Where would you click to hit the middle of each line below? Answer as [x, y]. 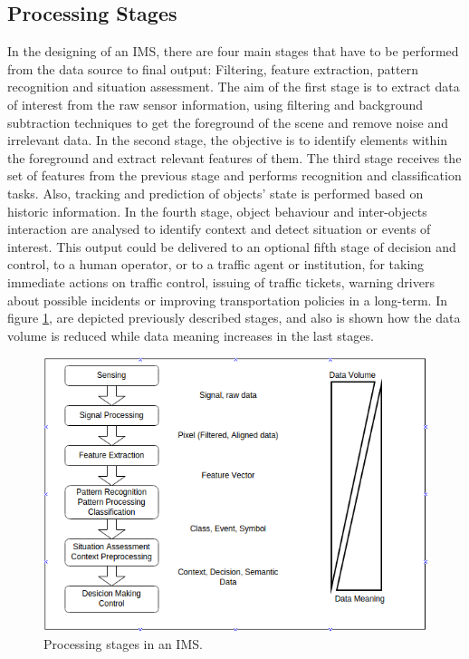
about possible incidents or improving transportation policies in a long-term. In [227, 300]
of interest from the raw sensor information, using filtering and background [215, 104]
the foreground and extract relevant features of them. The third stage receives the [234, 157]
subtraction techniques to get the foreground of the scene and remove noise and [228, 122]
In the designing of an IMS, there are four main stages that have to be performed [233, 51]
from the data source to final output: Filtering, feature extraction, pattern [213, 68]
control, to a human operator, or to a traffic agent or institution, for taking [216, 264]
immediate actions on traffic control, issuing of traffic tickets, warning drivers [221, 281]
